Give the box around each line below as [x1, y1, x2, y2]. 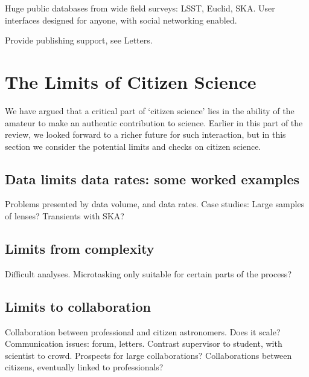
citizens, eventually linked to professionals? [5, 361, 164, 373]
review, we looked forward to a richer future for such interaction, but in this [5, 128, 286, 141]
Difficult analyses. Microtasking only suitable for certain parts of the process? [5, 267, 291, 280]
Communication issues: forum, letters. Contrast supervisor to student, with [5, 337, 282, 350]
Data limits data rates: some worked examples [5, 169, 299, 188]
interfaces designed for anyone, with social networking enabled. [5, 13, 237, 26]
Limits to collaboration [5, 297, 151, 315]
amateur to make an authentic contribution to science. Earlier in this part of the [5, 116, 303, 129]
